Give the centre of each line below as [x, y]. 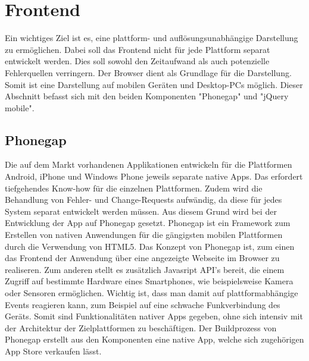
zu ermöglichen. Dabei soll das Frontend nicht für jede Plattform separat [138, 49]
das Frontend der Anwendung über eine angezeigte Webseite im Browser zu [142, 258]
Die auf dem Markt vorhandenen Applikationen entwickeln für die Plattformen [149, 164]
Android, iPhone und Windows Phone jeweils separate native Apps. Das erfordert [154, 176]
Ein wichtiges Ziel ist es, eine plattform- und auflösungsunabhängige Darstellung [152, 38]
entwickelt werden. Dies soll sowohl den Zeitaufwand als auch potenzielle [137, 61]
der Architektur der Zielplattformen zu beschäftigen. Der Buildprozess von [141, 327]
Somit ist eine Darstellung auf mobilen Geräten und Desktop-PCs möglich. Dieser [154, 84]
